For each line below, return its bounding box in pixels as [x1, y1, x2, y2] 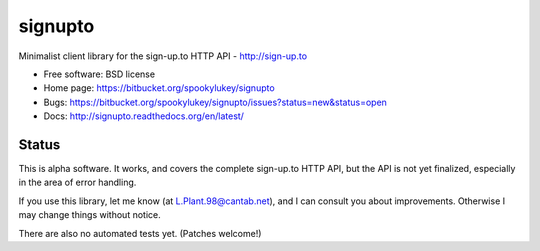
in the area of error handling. [18, 176, 137, 189]
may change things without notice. [18, 209, 161, 221]
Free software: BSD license [43, 68, 155, 80]
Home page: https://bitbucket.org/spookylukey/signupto [43, 82, 275, 94]
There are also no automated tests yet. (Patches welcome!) [18, 227, 262, 239]
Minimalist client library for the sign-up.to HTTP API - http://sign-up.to [18, 50, 308, 62]
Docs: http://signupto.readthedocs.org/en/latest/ [43, 110, 245, 122]
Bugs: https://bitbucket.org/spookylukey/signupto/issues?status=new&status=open [43, 96, 387, 108]
